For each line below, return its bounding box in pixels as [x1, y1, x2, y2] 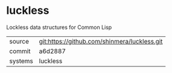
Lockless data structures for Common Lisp [6, 24, 112, 31]
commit [9, 46, 31, 55]
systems [9, 57, 33, 65]
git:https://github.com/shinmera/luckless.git [39, 37, 163, 45]
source [9, 37, 29, 45]
